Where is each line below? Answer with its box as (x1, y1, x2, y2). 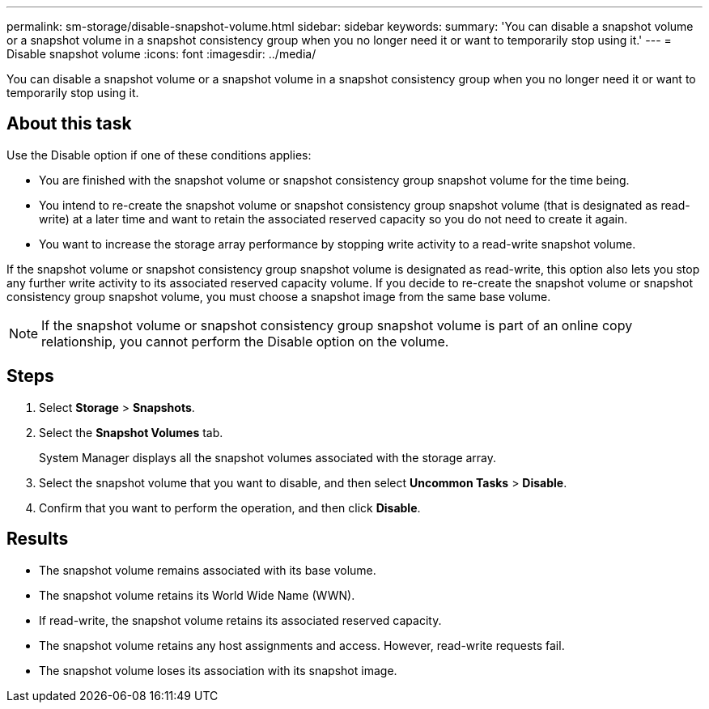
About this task (6, 113, 132, 134)
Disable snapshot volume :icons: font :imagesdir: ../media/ (6, 47, 316, 61)
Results (6, 529, 69, 550)
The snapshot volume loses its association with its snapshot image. (39, 663, 397, 677)
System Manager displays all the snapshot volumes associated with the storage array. (39, 450, 497, 465)
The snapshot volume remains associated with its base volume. (39, 563, 376, 577)
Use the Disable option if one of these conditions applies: (6, 147, 312, 162)
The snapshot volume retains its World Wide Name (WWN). (39, 588, 355, 602)
